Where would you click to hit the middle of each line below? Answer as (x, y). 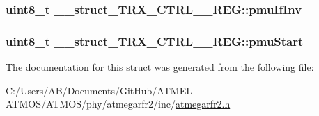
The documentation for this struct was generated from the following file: (160, 67)
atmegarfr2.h (203, 104)
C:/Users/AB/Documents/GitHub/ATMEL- (101, 90)
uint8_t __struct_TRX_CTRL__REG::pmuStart (155, 41)
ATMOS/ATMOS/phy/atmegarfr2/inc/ (91, 104)
